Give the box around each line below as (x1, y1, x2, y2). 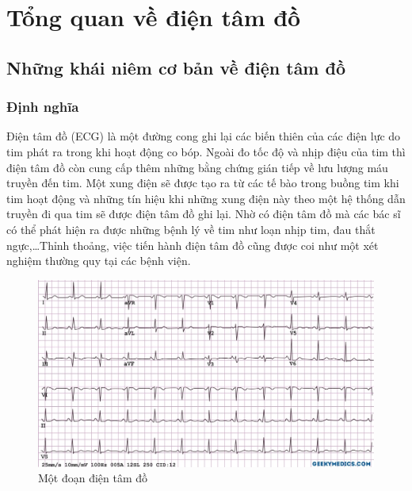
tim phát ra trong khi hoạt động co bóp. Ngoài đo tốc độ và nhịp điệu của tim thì (6, 143, 406, 159)
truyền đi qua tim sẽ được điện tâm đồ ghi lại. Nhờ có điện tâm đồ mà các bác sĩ (6, 205, 401, 222)
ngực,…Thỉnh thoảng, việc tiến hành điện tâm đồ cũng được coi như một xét (6, 236, 379, 253)
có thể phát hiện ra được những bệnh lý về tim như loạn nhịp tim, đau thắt (6, 221, 376, 237)
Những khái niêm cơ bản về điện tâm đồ (6, 55, 346, 79)
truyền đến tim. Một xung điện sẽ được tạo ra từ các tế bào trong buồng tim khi (6, 175, 399, 191)
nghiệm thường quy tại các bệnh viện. (6, 252, 191, 269)
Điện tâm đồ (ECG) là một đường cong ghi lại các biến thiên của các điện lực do (6, 128, 401, 144)
